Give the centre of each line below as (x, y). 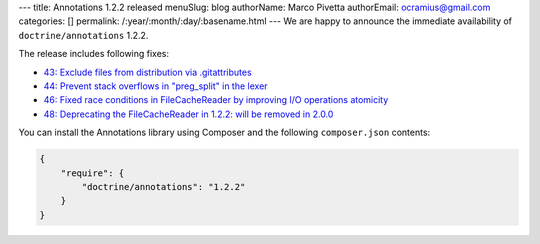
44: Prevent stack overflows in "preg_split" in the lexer (156, 86)
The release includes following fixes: (94, 54)
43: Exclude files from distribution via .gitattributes (147, 72)
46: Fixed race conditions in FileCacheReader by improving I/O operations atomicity (216, 100)
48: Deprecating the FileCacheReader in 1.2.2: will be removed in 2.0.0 (188, 114)
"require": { (92, 173)
